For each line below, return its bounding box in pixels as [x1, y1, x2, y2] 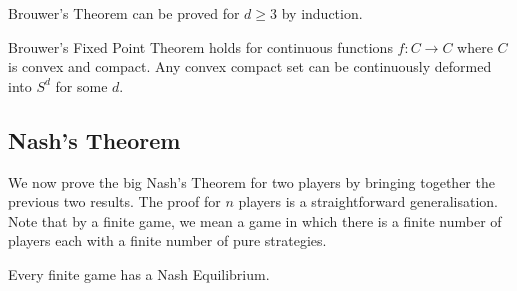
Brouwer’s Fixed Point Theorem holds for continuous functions [8, 36, 393, 57]
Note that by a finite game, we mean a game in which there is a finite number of [8, 210, 502, 231]
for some [55, 75, 108, 96]
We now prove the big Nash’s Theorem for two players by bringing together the [8, 171, 495, 192]
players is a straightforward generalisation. [238, 191, 498, 212]
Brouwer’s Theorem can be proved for [8, 3, 240, 23]
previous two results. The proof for [8, 191, 221, 212]
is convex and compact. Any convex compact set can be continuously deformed [8, 56, 492, 77]
